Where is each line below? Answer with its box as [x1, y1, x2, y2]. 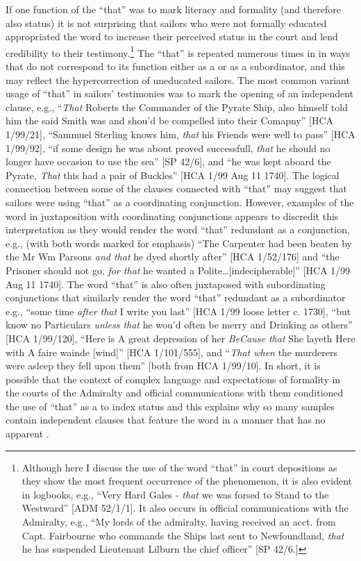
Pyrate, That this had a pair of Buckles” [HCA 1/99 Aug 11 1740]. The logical [6, 167, 339, 182]
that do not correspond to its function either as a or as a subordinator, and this [6, 59, 345, 74]
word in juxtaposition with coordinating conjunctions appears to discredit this [6, 208, 339, 223]
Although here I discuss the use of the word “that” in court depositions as [22, 460, 337, 474]
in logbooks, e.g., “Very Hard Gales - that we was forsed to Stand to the [22, 487, 329, 501]
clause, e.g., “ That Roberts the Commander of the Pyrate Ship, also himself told [6, 99, 348, 114]
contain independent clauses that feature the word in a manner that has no [6, 412, 326, 427]
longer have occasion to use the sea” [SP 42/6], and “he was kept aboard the [6, 154, 331, 169]
